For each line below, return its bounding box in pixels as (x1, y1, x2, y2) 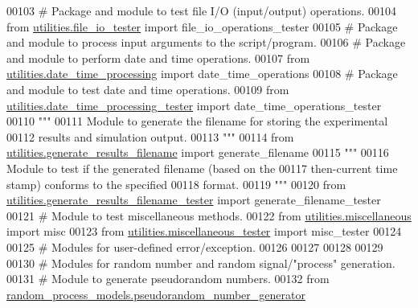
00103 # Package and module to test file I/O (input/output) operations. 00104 (6, 2, 396, 18)
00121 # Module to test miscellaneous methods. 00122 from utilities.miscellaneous (6, 207, 412, 224)
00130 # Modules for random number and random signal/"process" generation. (6, 254, 395, 271)
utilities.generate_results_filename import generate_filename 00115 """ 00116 (6, 144, 389, 161)
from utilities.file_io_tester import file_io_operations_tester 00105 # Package (6, 18, 398, 35)
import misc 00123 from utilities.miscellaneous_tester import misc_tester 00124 (6, 223, 402, 240)
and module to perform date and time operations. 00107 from (6, 49, 310, 66)
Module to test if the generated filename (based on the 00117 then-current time (6, 159, 398, 176)
